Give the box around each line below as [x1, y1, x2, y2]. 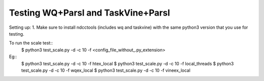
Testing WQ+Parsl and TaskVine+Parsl [9, 7, 171, 18]
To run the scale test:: [9, 40, 53, 46]
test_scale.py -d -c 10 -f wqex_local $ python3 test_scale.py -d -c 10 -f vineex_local [21, 67, 191, 73]
